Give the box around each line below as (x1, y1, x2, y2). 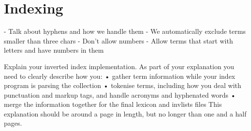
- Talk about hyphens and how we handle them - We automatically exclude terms (4, 26, 246, 36)
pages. (4, 118, 22, 128)
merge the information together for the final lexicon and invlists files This (4, 99, 222, 109)
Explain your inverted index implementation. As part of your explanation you (4, 61, 235, 71)
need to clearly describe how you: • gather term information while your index (4, 71, 236, 81)
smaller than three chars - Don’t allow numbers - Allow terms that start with (4, 35, 233, 45)
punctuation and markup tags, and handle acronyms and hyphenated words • (4, 89, 236, 100)
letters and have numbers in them (4, 45, 104, 55)
